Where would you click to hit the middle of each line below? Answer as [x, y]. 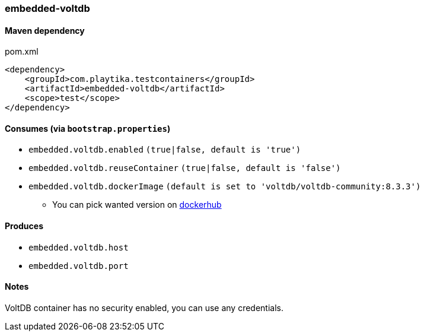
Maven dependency [45, 30]
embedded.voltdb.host [79, 247]
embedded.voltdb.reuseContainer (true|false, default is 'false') [185, 168]
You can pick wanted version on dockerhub [137, 205]
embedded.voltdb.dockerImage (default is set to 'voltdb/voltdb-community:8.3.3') [225, 187]
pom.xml [22, 52]
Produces [24, 226]
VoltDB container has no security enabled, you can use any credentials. [144, 308]
